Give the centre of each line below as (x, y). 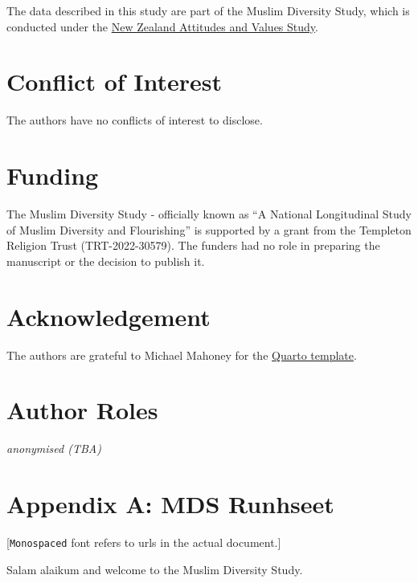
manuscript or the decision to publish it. (106, 261)
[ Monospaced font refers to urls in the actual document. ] (144, 542)
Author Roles (82, 410)
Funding (53, 175)
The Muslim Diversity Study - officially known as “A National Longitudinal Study (209, 214)
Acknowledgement (109, 316)
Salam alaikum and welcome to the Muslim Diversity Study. (155, 569)
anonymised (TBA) (54, 448)
